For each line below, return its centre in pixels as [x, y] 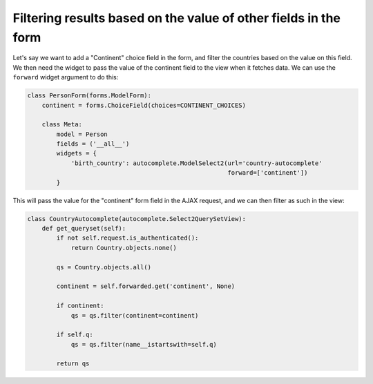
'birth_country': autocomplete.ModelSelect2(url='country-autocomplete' [197, 163]
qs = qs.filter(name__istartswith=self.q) [144, 344]
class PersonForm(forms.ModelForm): [89, 96]
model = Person [82, 134]
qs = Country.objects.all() [104, 267]
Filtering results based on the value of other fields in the [177, 18]
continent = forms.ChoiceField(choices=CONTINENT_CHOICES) [144, 105]
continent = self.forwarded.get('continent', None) [146, 286]
